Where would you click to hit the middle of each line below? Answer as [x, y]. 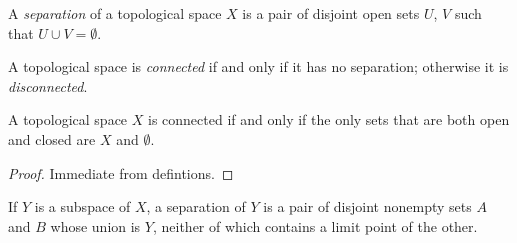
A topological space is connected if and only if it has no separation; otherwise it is [258, 66]
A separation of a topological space [115, 13]
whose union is [95, 225]
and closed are [52, 138]
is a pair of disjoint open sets [331, 13]
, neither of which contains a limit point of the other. [315, 225]
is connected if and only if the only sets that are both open [328, 119]
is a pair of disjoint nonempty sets [367, 206]
